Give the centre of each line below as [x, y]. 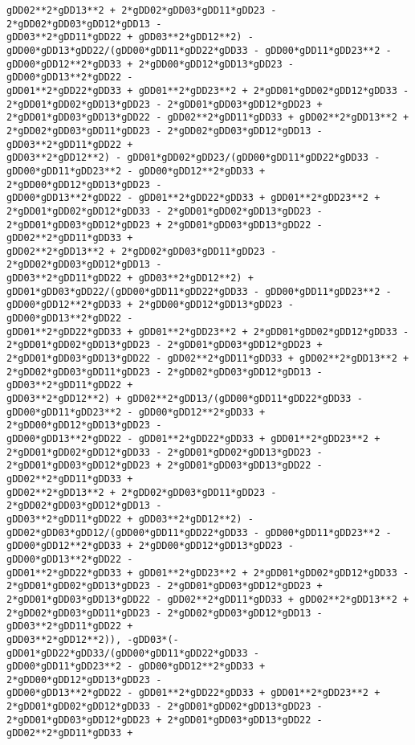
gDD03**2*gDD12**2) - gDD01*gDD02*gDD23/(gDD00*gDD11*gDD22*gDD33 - [193, 158]
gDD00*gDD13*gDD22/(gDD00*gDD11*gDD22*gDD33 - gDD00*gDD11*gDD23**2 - [199, 50]
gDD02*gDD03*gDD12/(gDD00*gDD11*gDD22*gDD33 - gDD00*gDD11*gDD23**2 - [199, 532]
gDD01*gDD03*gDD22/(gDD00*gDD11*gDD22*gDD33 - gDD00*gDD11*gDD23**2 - [199, 291]
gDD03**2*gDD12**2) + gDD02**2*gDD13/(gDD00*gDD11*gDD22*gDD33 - [185, 399]
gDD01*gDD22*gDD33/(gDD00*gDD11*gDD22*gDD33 [127, 653]
